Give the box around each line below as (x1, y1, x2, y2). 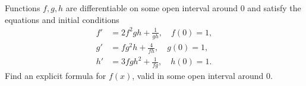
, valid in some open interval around (132, 70, 264, 82)
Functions (5, 2, 40, 14)
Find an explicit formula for (5, 70, 106, 82)
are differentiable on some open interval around (65, 2, 238, 14)
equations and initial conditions (5, 13, 119, 25)
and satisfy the (247, 2, 301, 14)
